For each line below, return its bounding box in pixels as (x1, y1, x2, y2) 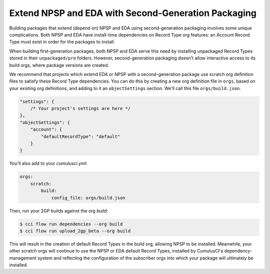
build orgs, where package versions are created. (9, 62, 109, 68)
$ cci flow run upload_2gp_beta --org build (19, 228, 131, 233)
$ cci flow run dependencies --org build (19, 221, 123, 227)
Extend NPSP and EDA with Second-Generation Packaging (9, 7, 257, 18)
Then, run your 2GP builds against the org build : (9, 207, 108, 213)
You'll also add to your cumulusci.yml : (9, 160, 87, 166)
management (9, 255, 37, 261)
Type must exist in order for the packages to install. (9, 39, 115, 45)
